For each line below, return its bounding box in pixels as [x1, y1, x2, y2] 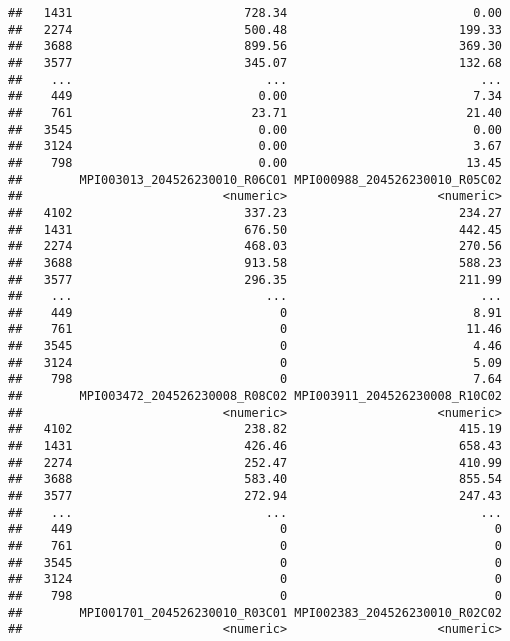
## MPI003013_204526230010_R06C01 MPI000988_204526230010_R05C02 [8, 172, 502, 187]
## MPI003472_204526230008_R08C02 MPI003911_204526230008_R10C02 [8, 389, 502, 404]
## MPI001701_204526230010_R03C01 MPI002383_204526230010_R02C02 [8, 605, 502, 620]
